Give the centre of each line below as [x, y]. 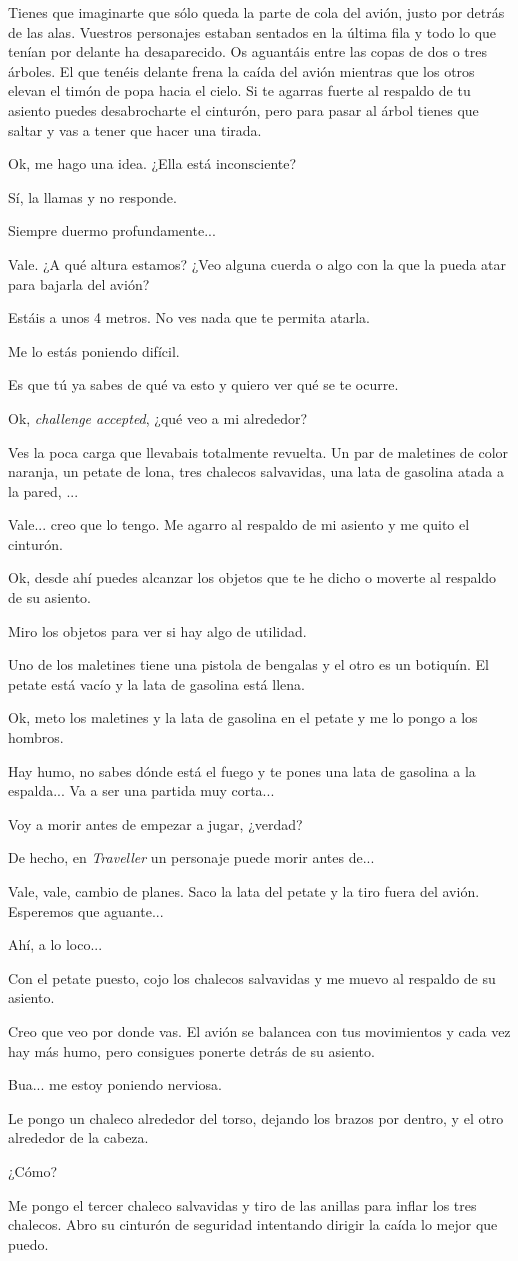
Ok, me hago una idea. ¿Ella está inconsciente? [152, 163]
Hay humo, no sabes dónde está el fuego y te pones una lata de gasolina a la [242, 770]
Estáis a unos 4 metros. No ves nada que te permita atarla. [189, 317]
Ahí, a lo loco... [55, 944]
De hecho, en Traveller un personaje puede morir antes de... [191, 857]
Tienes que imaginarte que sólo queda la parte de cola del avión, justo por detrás [256, 12]
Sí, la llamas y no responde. [92, 196]
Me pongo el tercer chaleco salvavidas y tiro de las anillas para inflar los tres [242, 1204]
